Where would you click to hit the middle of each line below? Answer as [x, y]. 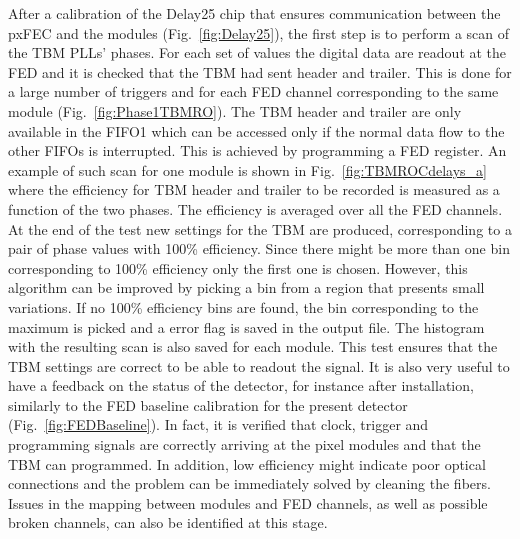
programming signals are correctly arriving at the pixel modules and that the [244, 444]
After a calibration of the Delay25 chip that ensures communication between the [254, 13]
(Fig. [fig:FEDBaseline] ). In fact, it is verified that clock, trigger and [218, 424]
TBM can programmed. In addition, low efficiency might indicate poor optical [247, 463]
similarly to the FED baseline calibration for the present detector [208, 404]
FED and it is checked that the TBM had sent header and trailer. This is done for [260, 71]
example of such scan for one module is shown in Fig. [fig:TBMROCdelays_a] [247, 169]
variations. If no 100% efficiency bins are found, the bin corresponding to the [243, 306]
